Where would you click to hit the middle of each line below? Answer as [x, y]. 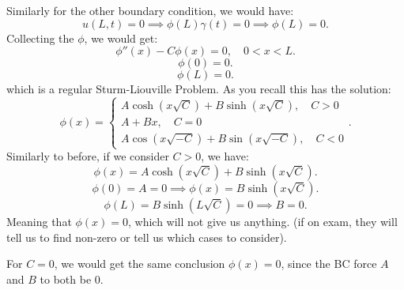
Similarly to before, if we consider [88, 156]
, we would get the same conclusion [140, 264]
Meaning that [39, 221]
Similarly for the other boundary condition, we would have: [150, 10]
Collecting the [40, 38]
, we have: [225, 156]
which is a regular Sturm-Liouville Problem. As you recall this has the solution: [199, 89]
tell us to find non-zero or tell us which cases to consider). [147, 237]
